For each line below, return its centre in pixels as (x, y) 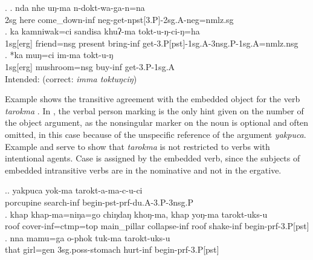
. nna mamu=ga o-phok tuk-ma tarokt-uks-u (88, 237)
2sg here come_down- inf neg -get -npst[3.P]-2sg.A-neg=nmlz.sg (119, 19)
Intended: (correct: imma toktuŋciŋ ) (71, 78)
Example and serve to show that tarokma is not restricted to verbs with (137, 146)
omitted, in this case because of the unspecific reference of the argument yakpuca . (156, 134)
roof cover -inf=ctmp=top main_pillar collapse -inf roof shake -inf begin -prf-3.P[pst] (157, 226)
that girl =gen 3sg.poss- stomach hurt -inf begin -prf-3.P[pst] (112, 249)
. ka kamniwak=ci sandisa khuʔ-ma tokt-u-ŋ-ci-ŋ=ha (102, 31)
